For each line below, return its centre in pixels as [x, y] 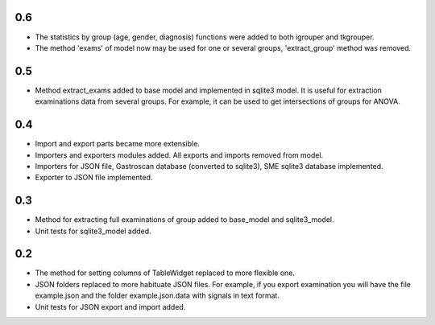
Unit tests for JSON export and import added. [110, 306]
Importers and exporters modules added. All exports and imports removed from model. [179, 155]
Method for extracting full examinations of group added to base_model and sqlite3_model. [184, 220]
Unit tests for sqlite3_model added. [93, 231]
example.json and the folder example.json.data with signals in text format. [157, 296]
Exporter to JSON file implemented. [94, 178]
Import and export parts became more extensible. [118, 144]
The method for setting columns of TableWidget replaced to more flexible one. [165, 273]
